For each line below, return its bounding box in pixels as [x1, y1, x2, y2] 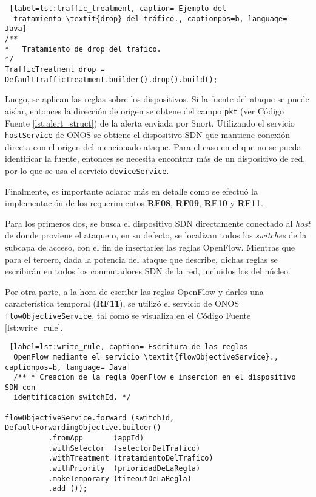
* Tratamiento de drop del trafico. [5, 44, 161, 54]
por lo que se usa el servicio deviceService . [5, 164, 169, 176]
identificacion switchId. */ [13, 393, 131, 402]
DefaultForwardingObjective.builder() [5, 423, 161, 433]
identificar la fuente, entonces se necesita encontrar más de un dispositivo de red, [5, 152, 306, 165]
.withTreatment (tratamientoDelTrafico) [48, 454, 213, 463]
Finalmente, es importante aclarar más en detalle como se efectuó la [5, 184, 258, 197]
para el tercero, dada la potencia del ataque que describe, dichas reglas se [5, 252, 278, 265]
